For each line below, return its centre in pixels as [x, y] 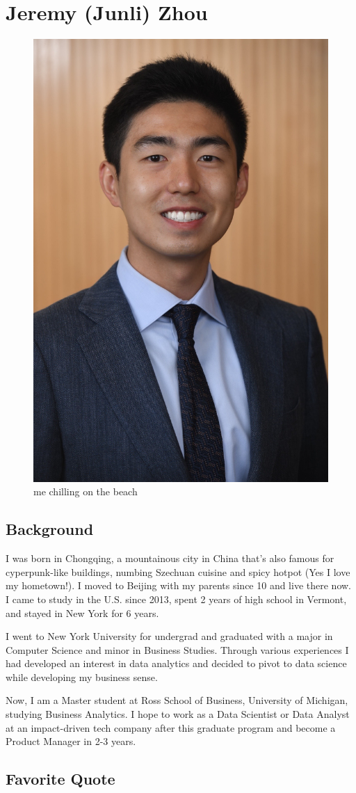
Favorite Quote [60, 779]
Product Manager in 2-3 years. [71, 741]
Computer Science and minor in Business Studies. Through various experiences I [177, 649]
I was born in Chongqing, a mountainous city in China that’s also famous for [170, 558]
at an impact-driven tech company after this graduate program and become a [171, 727]
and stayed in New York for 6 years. [82, 612]
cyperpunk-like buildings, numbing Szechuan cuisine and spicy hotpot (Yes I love [178, 571]
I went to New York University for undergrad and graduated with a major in [169, 636]
